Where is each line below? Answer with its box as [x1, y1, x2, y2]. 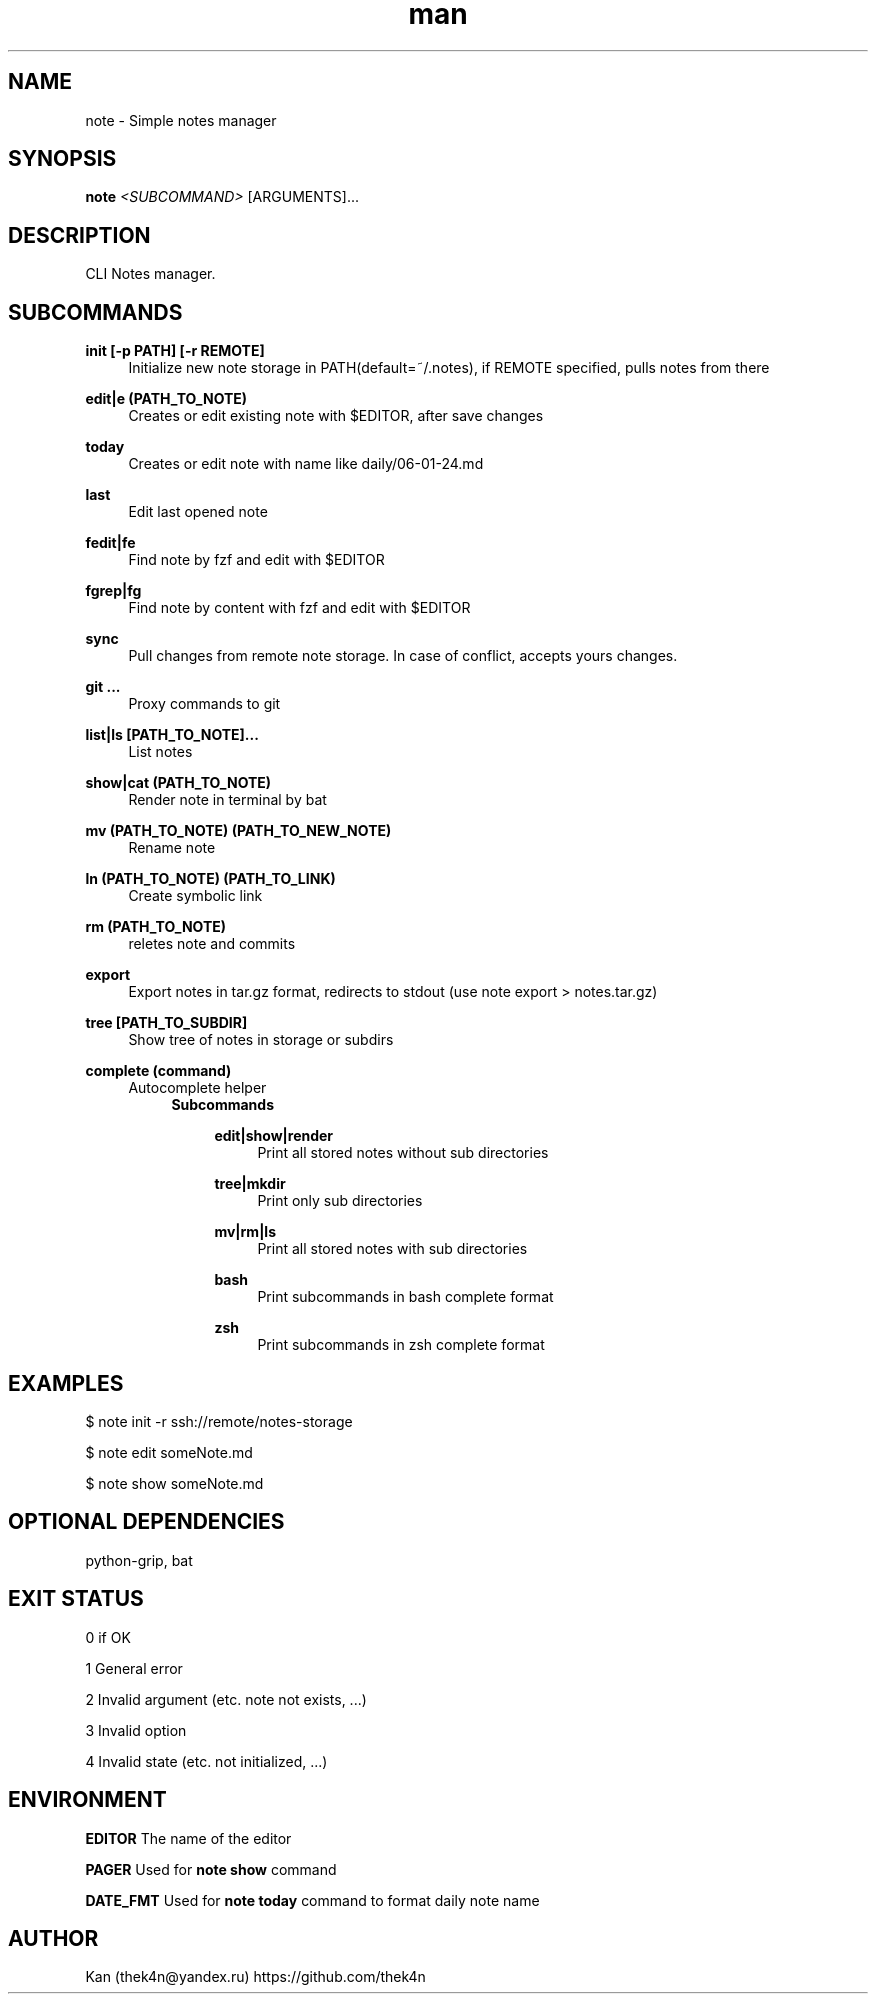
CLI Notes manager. [85, 265, 216, 283]
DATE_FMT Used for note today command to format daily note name [85, 1891, 540, 1909]
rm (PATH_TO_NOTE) [85, 918, 227, 936]
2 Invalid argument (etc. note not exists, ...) [85, 1690, 367, 1708]
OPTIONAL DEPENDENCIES [8, 1509, 285, 1535]
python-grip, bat [85, 1551, 193, 1569]
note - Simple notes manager [85, 111, 277, 129]
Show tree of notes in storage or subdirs [128, 1031, 394, 1049]
